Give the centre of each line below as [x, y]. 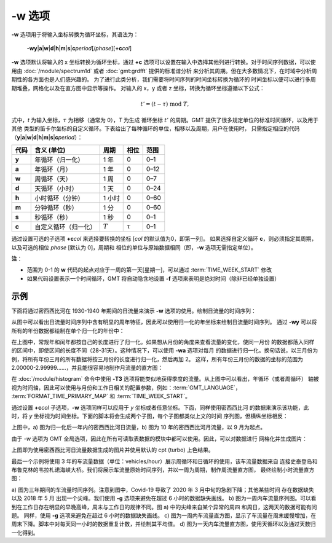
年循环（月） [53, 170]
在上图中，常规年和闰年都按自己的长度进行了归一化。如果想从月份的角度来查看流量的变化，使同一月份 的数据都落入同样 [163, 342]
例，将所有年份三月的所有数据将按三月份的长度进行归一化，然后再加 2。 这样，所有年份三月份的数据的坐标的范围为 [157, 359]
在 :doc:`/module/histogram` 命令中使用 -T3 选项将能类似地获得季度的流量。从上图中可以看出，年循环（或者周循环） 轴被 [165, 379]
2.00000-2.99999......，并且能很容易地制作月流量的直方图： [87, 368]
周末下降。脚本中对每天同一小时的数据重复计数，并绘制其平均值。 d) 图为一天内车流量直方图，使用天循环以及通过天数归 [164, 524]
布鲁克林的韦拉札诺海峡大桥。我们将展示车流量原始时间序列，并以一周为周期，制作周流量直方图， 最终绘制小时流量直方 [163, 469]
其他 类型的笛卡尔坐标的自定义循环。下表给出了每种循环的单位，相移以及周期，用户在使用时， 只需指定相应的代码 [156, 128]
